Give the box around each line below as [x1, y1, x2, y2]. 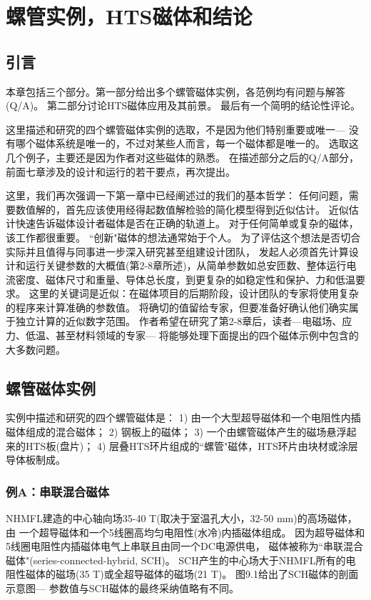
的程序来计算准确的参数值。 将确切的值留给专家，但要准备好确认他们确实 [6, 299, 349, 314]
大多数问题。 [6, 341, 66, 356]
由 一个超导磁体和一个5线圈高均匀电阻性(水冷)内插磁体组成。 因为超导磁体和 [6, 524, 365, 539]
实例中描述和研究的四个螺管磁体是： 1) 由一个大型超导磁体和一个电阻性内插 [6, 410, 361, 425]
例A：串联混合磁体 [6, 482, 110, 500]
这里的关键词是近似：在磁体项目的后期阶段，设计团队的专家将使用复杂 [29, 286, 359, 301]
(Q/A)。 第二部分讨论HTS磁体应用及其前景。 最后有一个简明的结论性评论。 [6, 98, 360, 113]
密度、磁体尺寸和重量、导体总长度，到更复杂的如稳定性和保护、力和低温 [15, 271, 355, 286]
